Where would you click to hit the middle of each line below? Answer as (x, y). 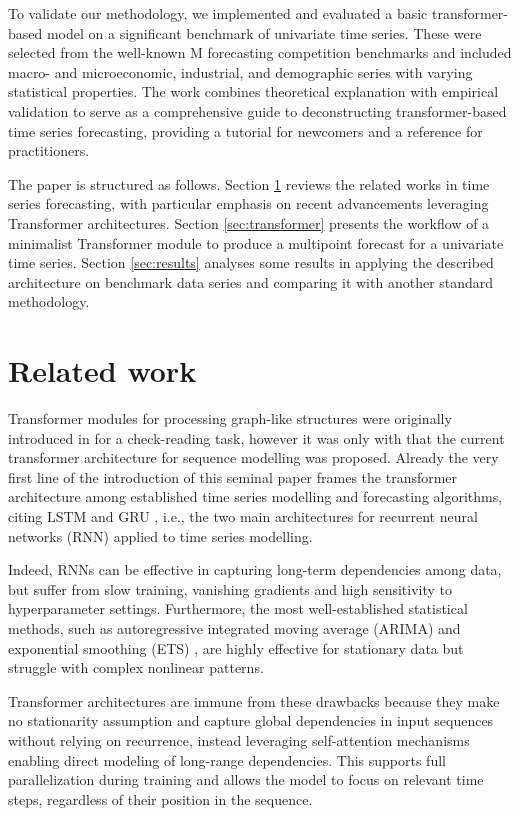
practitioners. (49, 150)
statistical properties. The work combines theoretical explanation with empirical (253, 91)
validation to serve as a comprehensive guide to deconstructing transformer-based (257, 110)
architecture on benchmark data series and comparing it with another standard (251, 281)
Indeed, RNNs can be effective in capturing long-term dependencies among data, (255, 569)
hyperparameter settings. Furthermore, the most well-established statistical (238, 608)
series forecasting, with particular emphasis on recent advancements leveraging (248, 203)
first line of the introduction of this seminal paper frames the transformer (233, 476)
